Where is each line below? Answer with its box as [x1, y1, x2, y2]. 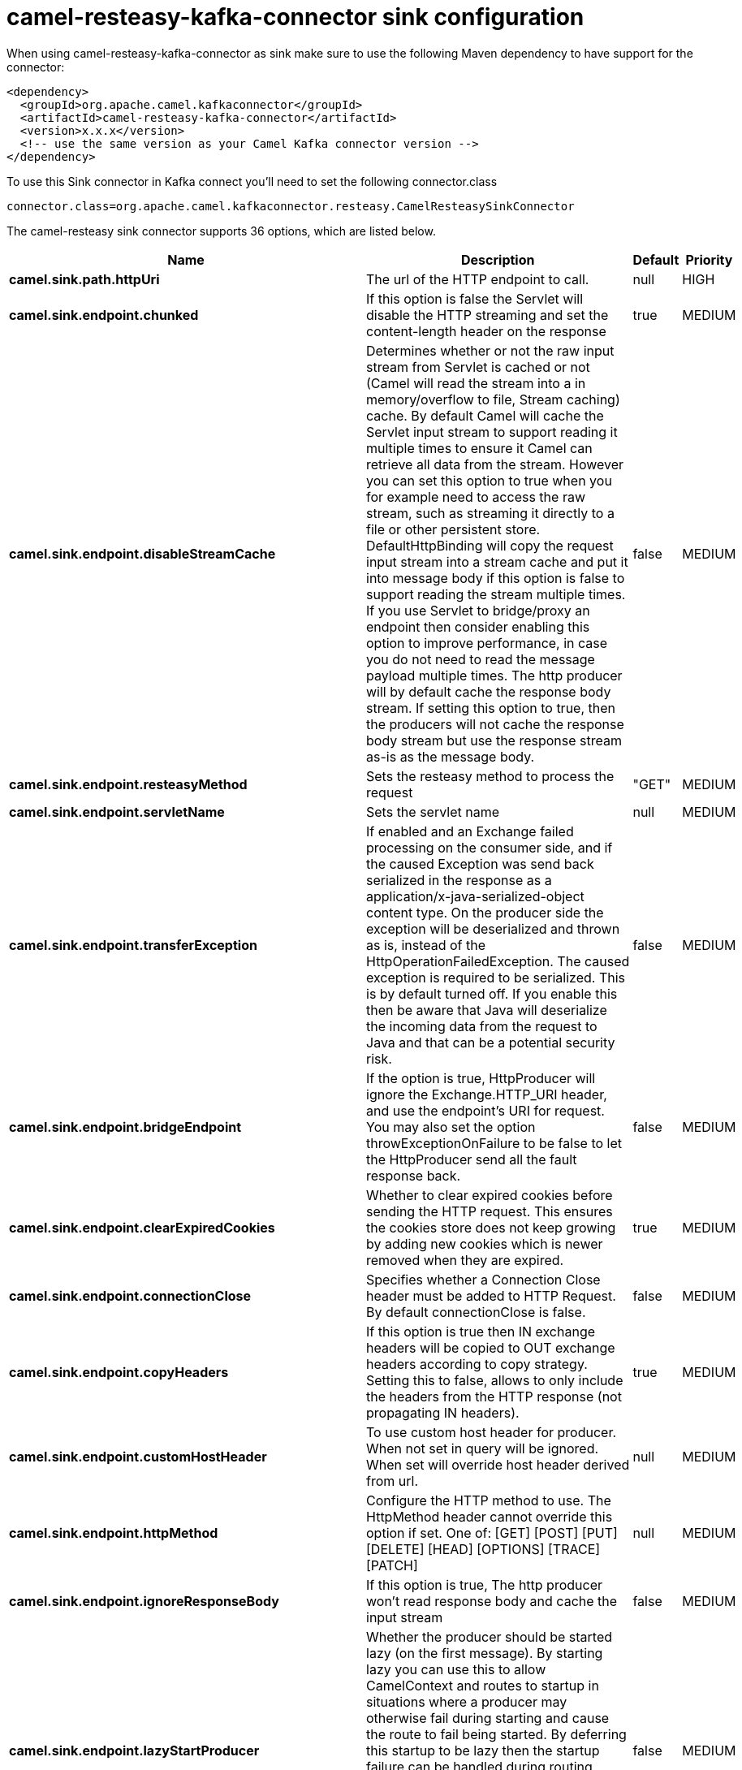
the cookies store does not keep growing [366, 1219, 616, 1236]
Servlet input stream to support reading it [366, 423, 618, 440]
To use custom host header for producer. [366, 1423, 617, 1440]
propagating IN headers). [366, 1404, 520, 1421]
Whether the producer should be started [366, 1628, 613, 1645]
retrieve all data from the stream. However [366, 455, 624, 473]
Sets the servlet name [366, 803, 499, 820]
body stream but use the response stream [366, 732, 623, 749]
